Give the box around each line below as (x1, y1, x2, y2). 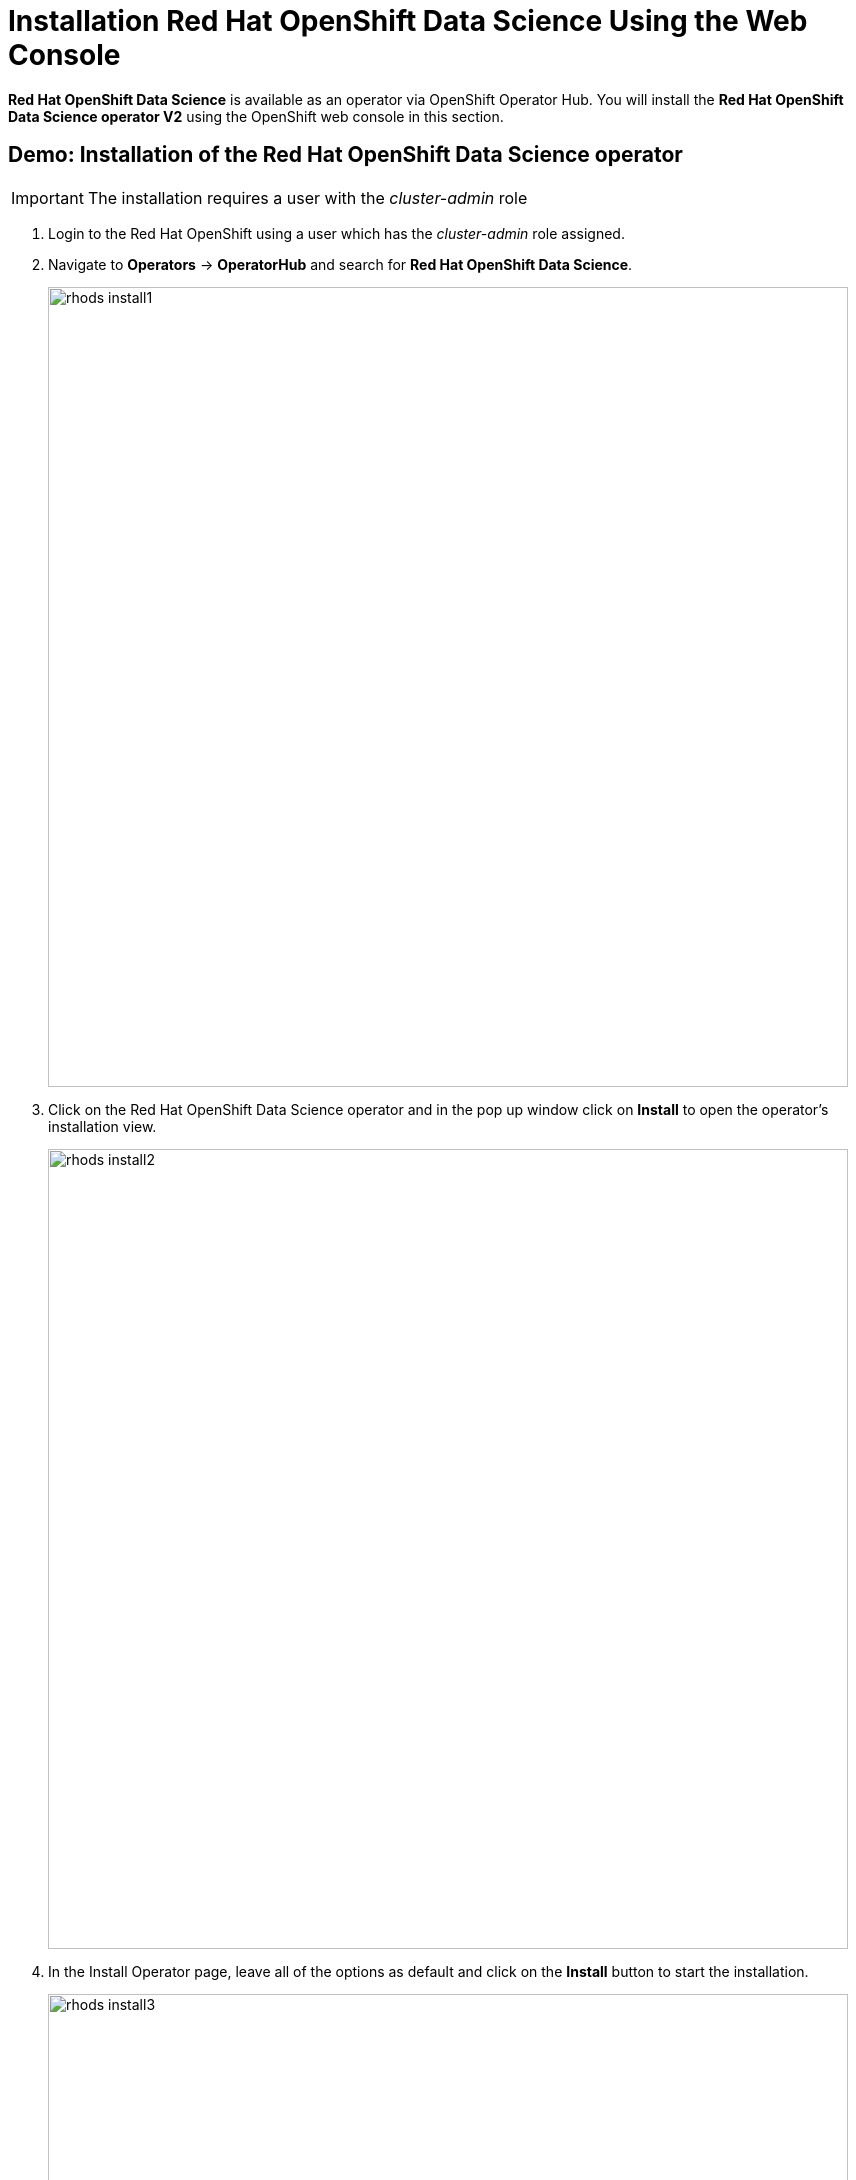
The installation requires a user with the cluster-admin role (87, 187, 528, 208)
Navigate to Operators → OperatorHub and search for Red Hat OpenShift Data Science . (48, 255, 633, 273)
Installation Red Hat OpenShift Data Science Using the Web (8, 4, 808, 38)
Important (11, 187, 84, 208)
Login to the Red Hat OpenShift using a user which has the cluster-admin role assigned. (48, 224, 625, 242)
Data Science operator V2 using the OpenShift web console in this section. (8, 107, 504, 125)
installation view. (48, 1117, 157, 1135)
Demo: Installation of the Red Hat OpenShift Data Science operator (8, 142, 683, 168)
